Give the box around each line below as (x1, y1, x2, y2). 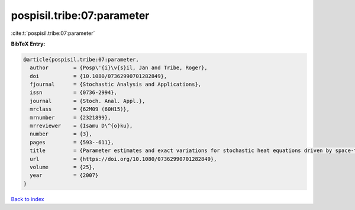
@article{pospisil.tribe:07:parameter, (23, 56, 139, 63)
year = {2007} (30, 172, 99, 179)
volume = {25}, (30, 164, 96, 170)
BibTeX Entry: (11, 40, 46, 47)
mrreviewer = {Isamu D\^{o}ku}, (30, 122, 133, 130)
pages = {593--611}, (30, 139, 115, 146)
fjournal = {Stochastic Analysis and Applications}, (30, 81, 202, 88)
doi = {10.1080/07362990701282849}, (30, 73, 167, 79)
